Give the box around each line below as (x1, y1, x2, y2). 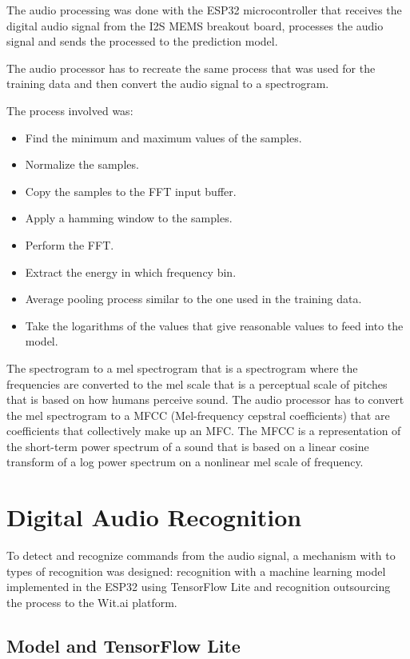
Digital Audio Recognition (6, 501, 302, 533)
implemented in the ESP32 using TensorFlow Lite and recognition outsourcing (6, 578, 391, 595)
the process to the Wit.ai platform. (6, 593, 177, 610)
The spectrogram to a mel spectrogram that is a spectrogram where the (6, 359, 358, 376)
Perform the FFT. (25, 236, 114, 253)
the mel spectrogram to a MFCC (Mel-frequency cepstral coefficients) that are (6, 406, 390, 423)
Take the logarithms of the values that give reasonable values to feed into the (25, 317, 404, 333)
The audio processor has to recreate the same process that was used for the (6, 59, 376, 76)
